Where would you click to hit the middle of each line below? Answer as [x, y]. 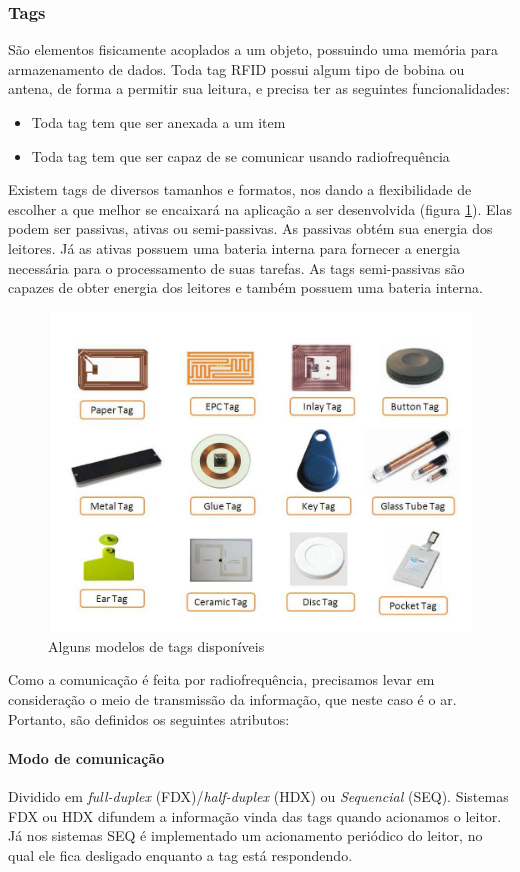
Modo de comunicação [86, 757]
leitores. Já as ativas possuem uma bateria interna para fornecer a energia [234, 247]
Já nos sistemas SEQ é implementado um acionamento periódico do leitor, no [245, 835]
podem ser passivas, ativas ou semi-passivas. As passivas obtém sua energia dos [250, 228]
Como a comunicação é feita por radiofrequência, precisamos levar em [221, 679]
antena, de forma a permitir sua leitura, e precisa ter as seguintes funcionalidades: [259, 88]
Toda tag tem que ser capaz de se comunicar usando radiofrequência [240, 155]
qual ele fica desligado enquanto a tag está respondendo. [180, 854]
